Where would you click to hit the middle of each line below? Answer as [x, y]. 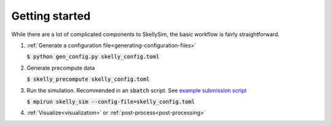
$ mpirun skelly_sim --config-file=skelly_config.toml [111, 102]
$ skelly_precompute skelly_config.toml [88, 79]
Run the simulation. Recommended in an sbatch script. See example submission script [137, 90]
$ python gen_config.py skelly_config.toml [93, 57]
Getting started [51, 16]
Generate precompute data [61, 68]
